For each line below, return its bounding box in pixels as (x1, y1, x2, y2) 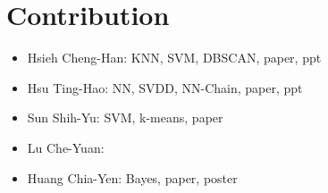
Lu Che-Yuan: (27, 138, 105, 156)
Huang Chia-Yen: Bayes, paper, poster (27, 168, 238, 187)
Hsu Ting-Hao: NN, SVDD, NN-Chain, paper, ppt (27, 78, 303, 96)
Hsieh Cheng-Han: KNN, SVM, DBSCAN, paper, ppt (27, 48, 322, 67)
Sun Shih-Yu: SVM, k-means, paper (27, 108, 223, 127)
